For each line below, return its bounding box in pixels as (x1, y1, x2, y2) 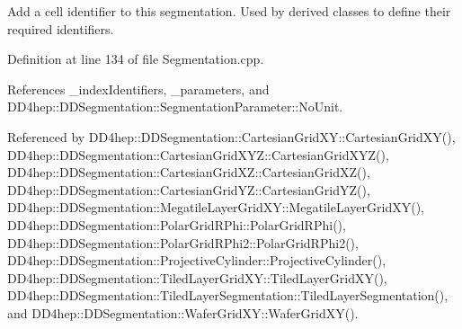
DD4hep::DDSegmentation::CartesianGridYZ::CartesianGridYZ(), (7, 180, 370, 199)
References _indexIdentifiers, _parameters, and (7, 79, 270, 98)
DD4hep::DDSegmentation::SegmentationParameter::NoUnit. (7, 97, 343, 116)
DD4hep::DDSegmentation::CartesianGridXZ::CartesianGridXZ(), (7, 163, 370, 182)
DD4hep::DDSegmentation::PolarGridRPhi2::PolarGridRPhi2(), (7, 233, 359, 252)
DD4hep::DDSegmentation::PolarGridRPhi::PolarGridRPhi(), (7, 215, 346, 234)
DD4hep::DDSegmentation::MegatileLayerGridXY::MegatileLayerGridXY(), (7, 198, 424, 217)
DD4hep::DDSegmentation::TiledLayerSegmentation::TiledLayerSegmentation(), (7, 286, 449, 305)
